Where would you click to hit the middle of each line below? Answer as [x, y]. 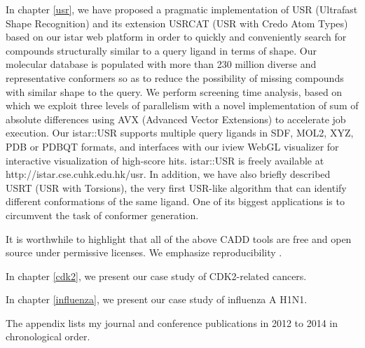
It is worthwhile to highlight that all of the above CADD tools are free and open [179, 238]
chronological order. [48, 336]
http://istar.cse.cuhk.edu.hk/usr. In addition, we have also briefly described [168, 174]
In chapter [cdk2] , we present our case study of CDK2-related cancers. [156, 276]
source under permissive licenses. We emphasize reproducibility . [144, 252]
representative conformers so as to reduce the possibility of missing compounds [175, 77]
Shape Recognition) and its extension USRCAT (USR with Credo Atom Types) [177, 23]
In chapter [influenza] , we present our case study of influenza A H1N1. [157, 299]
